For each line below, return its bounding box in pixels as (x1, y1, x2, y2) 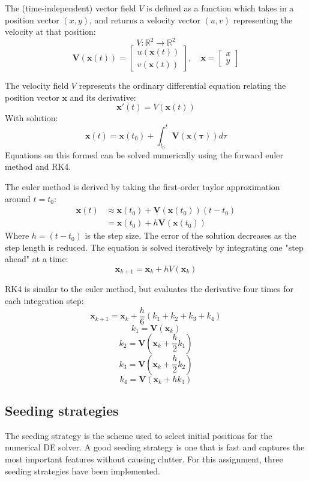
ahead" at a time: (5, 252, 68, 265)
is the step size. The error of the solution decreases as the (85, 229, 296, 242)
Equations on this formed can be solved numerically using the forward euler (5, 148, 283, 161)
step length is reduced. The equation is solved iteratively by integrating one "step (5, 240, 304, 253)
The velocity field (5, 79, 69, 92)
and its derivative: (70, 91, 136, 103)
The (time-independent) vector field (5, 2, 136, 14)
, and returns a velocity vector (89, 13, 200, 26)
